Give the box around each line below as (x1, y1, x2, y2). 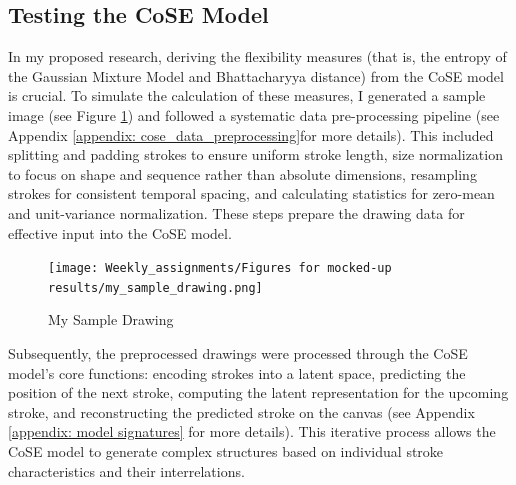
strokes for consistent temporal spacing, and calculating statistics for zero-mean (8, 183, 495, 204)
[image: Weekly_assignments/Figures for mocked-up (48, 261, 392, 276)
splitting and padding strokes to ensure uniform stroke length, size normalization (8, 144, 503, 165)
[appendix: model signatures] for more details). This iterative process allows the (8, 421, 496, 442)
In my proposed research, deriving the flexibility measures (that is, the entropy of (8, 46, 507, 67)
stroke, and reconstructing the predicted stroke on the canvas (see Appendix (8, 401, 475, 422)
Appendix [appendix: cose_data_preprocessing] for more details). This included (8, 124, 494, 145)
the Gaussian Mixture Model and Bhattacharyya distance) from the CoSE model (8, 65, 504, 86)
